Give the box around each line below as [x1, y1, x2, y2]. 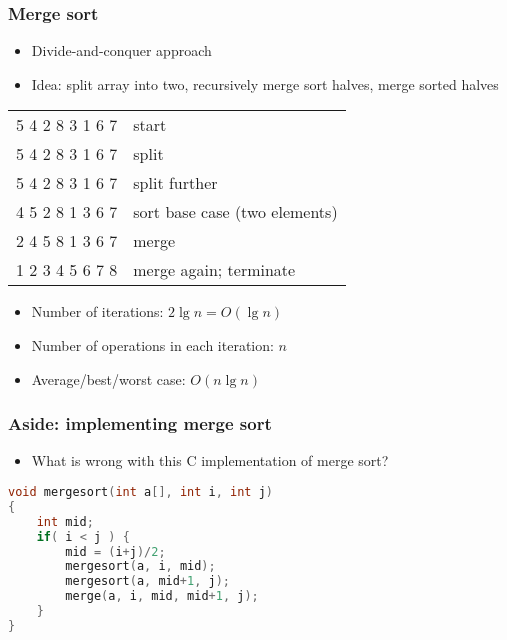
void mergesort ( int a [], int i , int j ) [8, 485, 274, 499]
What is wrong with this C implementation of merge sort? [31, 450, 389, 471]
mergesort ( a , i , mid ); [65, 559, 216, 574]
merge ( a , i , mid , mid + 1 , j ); [65, 589, 259, 604]
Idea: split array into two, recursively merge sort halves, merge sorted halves [31, 73, 499, 94]
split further [133, 171, 218, 195]
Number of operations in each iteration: [31, 335, 274, 355]
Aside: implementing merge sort [8, 411, 272, 436]
